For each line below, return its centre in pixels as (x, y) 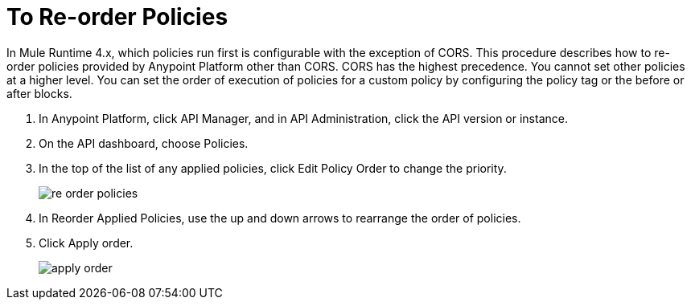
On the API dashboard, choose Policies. (144, 143)
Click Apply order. (86, 243)
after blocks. (39, 93)
